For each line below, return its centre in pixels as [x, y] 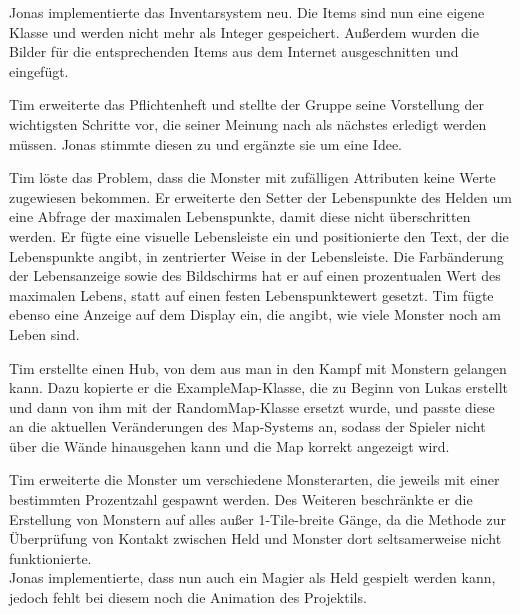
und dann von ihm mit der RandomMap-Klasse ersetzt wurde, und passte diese [252, 406]
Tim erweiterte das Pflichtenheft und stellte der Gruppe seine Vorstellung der [246, 104]
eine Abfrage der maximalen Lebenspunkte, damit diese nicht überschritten [240, 216]
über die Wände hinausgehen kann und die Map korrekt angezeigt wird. [229, 445]
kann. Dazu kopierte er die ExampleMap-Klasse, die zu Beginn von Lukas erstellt [258, 387]
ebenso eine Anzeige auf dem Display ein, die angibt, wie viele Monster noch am [255, 314]
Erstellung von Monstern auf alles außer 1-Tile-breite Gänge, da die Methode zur [257, 518]
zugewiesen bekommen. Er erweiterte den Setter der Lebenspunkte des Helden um [260, 196]
